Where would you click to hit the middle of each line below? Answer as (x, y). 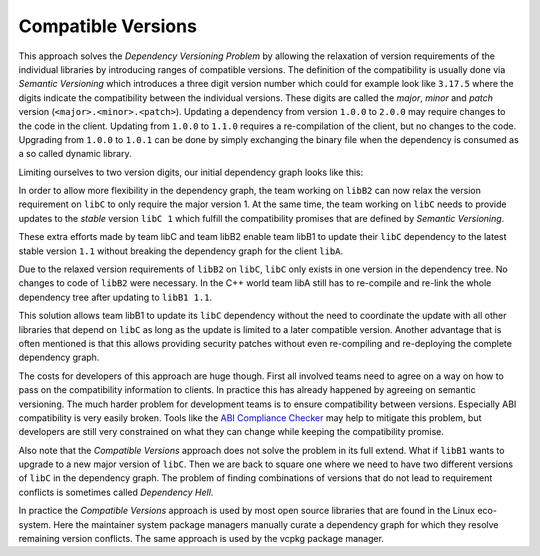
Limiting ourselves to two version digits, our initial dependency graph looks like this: (191, 172)
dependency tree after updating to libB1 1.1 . (115, 297)
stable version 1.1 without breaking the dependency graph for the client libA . (181, 251)
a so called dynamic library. (75, 154)
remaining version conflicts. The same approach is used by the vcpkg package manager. (201, 539)
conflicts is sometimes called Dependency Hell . (116, 492)
